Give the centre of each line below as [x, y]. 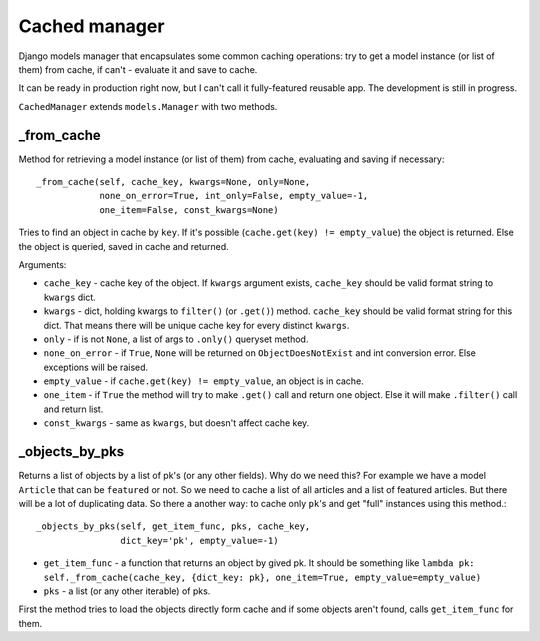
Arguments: [42, 264]
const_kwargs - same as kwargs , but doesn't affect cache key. [176, 423]
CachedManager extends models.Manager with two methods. [148, 106]
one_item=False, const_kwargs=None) [189, 209]
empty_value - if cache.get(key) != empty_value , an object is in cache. [203, 381]
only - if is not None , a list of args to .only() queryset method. [176, 339]
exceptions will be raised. [96, 367]
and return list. [73, 409]
